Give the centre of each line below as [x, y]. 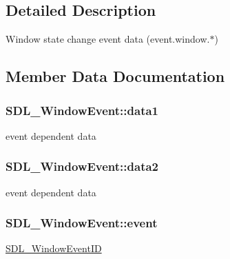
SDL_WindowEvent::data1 [82, 110]
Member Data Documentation [115, 76]
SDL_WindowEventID [54, 248]
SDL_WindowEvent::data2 [82, 166]
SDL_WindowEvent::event [82, 223]
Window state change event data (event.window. [108, 39]
